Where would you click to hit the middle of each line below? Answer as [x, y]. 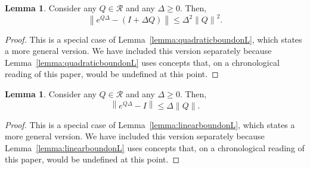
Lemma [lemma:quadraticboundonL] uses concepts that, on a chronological [142, 62]
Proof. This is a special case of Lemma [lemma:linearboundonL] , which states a [150, 124]
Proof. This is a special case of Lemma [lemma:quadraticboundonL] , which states [154, 39]
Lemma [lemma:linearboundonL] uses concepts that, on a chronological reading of [155, 147]
